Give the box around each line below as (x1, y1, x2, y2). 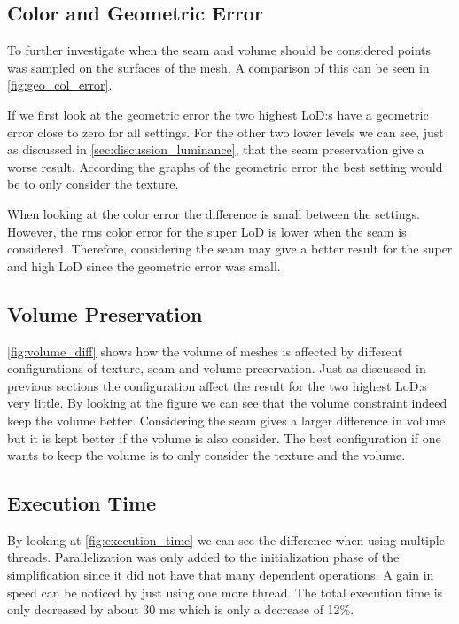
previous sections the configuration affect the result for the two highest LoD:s (7, 376, 427, 394)
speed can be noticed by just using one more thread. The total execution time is (7, 582, 443, 601)
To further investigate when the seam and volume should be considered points (7, 41, 432, 59)
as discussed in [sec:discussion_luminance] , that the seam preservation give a (7, 140, 424, 159)
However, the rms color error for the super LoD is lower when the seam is (7, 222, 407, 240)
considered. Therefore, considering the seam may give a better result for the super (7, 239, 453, 258)
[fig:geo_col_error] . (7, 75, 113, 94)
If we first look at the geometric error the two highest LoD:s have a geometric (7, 105, 429, 123)
